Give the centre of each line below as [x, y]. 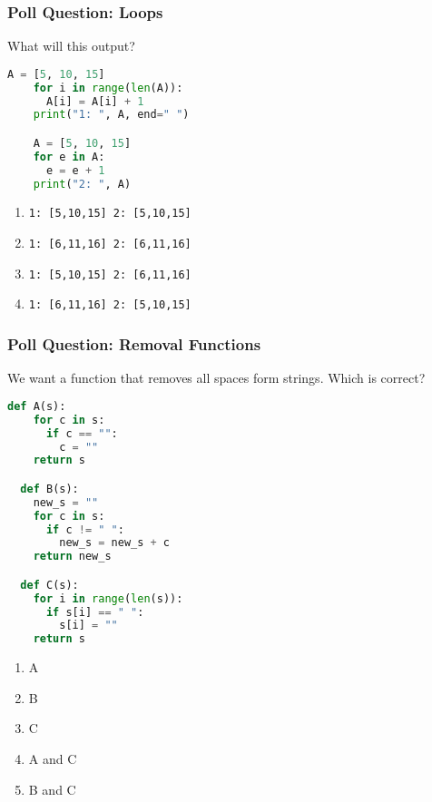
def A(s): [37, 406]
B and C [52, 789]
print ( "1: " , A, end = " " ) [111, 115]
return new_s [72, 557]
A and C [53, 758]
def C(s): [49, 585]
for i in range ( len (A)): [108, 88]
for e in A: [69, 156]
